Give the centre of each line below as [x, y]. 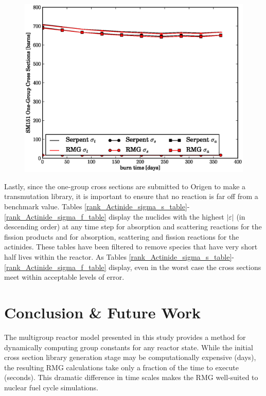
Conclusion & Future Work [103, 312]
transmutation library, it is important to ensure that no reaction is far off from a [131, 196]
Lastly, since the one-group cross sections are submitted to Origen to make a [125, 186]
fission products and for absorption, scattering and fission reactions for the [122, 236]
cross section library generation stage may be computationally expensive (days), [130, 357]
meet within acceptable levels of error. [64, 277]
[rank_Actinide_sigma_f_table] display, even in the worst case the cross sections [133, 267]
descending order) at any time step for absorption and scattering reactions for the [133, 227]
